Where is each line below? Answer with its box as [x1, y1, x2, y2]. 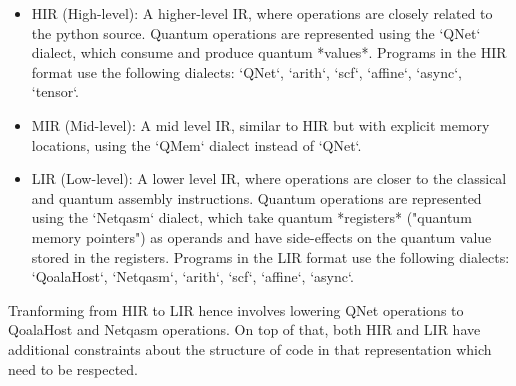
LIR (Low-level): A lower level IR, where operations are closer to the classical [31, 168, 507, 189]
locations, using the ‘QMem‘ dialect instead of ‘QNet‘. [31, 134, 362, 155]
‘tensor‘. [31, 81, 79, 102]
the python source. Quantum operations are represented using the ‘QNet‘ [31, 22, 481, 43]
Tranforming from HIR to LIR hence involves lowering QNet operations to [8, 299, 464, 320]
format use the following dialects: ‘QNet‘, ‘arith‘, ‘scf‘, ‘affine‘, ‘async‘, [31, 61, 462, 82]
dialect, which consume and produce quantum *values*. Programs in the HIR [31, 42, 507, 63]
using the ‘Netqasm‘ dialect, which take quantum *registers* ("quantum [31, 207, 472, 228]
